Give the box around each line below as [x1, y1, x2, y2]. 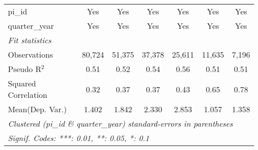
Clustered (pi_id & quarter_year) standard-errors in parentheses [8, 118, 233, 129]
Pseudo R [8, 63, 42, 75]
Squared [8, 77, 36, 89]
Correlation [8, 89, 48, 100]
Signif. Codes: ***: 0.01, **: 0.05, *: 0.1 [8, 132, 149, 144]
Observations [8, 49, 53, 60]
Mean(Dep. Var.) [8, 103, 67, 115]
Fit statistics [8, 34, 52, 46]
